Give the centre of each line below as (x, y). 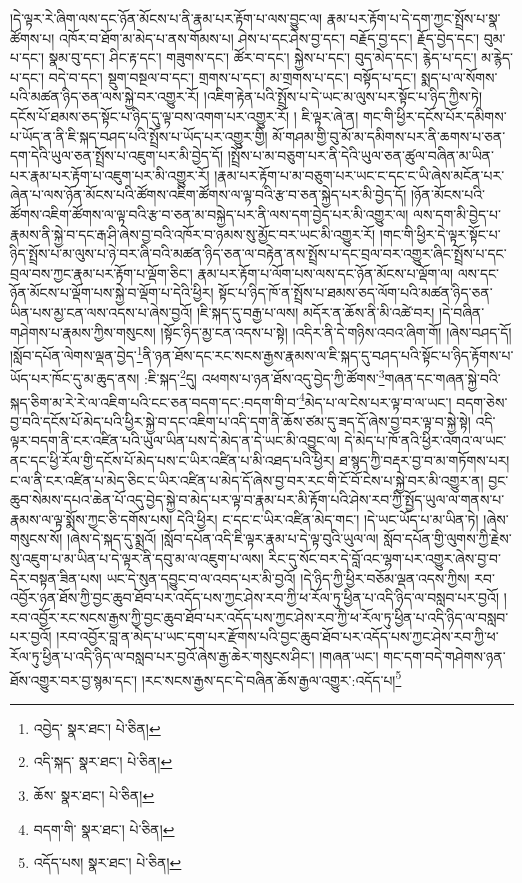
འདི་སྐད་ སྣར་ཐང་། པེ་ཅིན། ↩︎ (103, 761)
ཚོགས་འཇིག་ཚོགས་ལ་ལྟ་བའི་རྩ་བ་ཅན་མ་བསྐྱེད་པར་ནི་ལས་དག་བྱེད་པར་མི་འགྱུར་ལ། (209, 213)
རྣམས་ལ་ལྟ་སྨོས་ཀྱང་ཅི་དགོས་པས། (91, 518)
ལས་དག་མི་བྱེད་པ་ (457, 213)
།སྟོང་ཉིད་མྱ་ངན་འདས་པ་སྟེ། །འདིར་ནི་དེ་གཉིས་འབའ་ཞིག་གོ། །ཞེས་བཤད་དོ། (336, 331)
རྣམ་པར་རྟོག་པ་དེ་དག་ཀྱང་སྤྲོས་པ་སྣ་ (413, 18)
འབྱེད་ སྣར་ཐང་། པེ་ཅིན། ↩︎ (97, 727)
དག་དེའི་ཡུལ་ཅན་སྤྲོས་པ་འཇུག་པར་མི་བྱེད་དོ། (117, 155)
